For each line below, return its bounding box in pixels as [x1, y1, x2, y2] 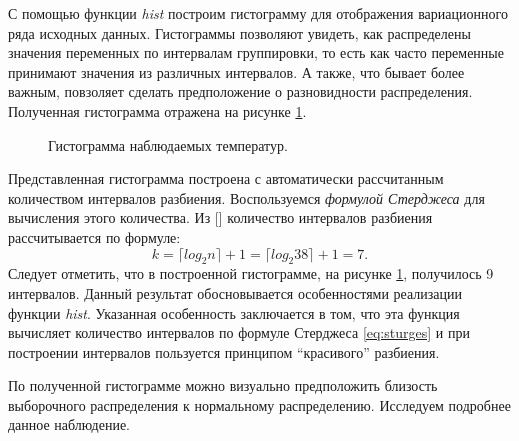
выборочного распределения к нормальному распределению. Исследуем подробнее [8, 394, 511, 415]
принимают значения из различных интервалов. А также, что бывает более [8, 61, 465, 82]
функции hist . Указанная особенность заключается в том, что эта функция [8, 302, 460, 323]
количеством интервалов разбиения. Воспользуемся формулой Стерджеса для [8, 187, 485, 208]
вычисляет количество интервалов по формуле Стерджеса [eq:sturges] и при [8, 322, 470, 343]
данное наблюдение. [8, 414, 131, 435]
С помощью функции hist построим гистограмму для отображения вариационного [8, 3, 508, 23]
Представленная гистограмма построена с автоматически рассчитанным [8, 168, 444, 189]
